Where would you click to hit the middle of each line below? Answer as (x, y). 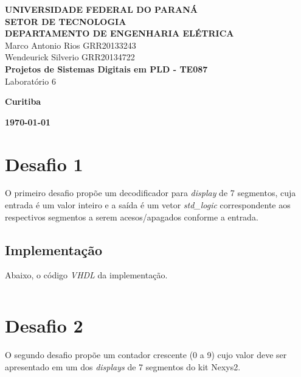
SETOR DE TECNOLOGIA (66, 21)
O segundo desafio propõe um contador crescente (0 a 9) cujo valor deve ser (146, 355)
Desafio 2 (44, 326)
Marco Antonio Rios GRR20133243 (71, 45)
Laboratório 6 (30, 81)
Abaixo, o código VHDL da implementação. (86, 275)
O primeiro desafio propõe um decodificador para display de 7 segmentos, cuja (150, 193)
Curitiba (23, 101)
